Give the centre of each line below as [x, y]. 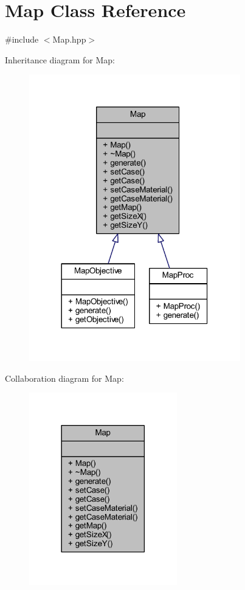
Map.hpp [69, 39]
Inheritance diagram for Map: [60, 59]
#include [22, 39]
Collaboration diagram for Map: [64, 378]
